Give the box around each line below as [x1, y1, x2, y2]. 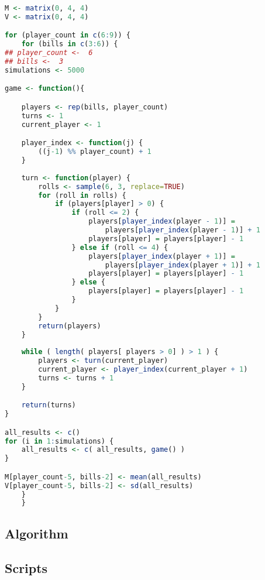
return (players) [38, 321, 101, 330]
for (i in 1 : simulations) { [5, 437, 114, 445]
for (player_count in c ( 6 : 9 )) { [5, 31, 130, 40]
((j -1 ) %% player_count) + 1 [38, 147, 152, 156]
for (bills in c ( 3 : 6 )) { [21, 40, 118, 49]
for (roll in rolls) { [38, 191, 126, 200]
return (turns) [21, 401, 76, 410]
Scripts [5, 558, 48, 576]
